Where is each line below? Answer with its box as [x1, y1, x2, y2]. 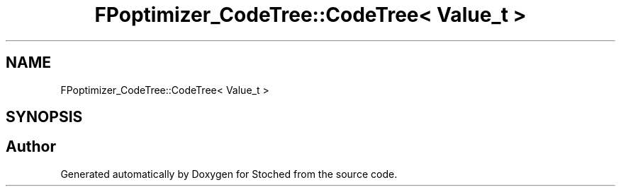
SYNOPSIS [6, 108, 83, 126]
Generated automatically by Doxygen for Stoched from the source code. [60, 167, 398, 180]
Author [6, 138, 56, 156]
